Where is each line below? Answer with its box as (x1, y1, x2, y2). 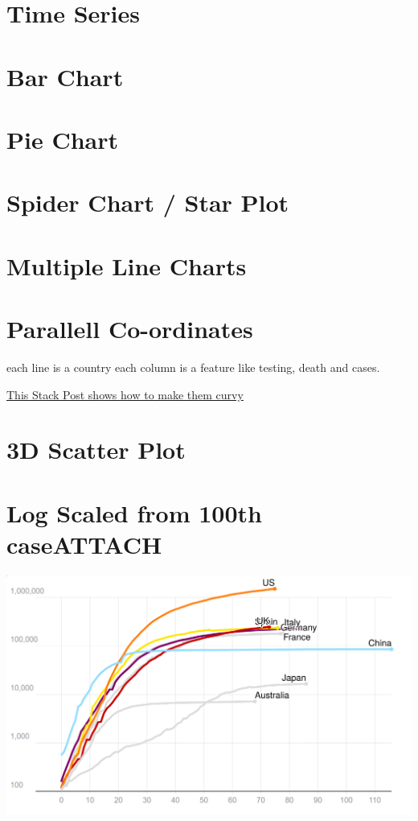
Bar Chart (6, 60, 124, 93)
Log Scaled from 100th (6, 496, 262, 529)
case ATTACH (6, 527, 162, 560)
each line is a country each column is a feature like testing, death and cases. (6, 359, 380, 375)
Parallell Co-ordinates (6, 312, 253, 345)
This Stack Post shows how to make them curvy (6, 386, 244, 402)
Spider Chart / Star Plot (6, 186, 289, 219)
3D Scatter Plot (6, 433, 186, 466)
